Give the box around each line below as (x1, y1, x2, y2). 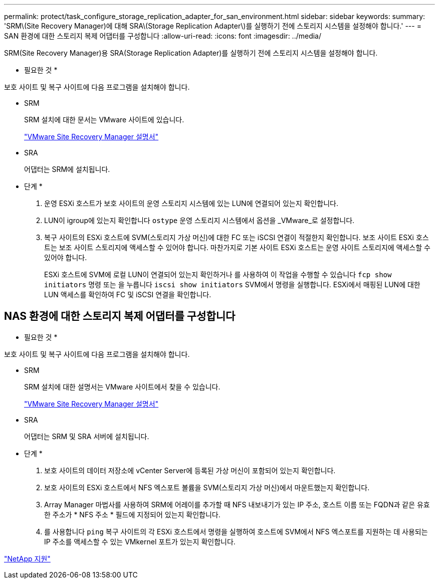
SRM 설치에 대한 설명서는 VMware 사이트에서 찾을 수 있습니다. (24, 382, 221, 391)
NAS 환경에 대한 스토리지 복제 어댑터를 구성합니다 (4, 310, 236, 323)
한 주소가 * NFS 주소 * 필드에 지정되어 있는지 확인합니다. (44, 510, 221, 519)
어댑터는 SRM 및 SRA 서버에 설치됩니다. (24, 432, 149, 441)
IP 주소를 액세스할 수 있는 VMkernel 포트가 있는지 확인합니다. (44, 537, 236, 546)
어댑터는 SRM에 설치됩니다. (24, 165, 110, 173)
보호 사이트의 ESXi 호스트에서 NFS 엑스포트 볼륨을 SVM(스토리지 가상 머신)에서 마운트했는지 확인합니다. (44, 483, 370, 492)
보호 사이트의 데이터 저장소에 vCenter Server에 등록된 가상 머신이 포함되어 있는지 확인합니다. (44, 466, 336, 475)
